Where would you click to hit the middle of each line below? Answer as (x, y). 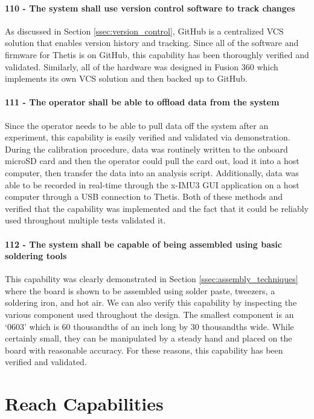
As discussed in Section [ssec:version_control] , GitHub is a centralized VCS (144, 31)
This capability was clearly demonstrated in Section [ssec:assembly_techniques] (152, 279)
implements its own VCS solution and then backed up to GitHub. (126, 78)
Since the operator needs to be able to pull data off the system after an (137, 125)
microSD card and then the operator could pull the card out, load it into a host (152, 161)
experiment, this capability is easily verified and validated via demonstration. (148, 137)
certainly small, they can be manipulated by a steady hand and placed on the (149, 338)
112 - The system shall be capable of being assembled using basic (143, 244)
